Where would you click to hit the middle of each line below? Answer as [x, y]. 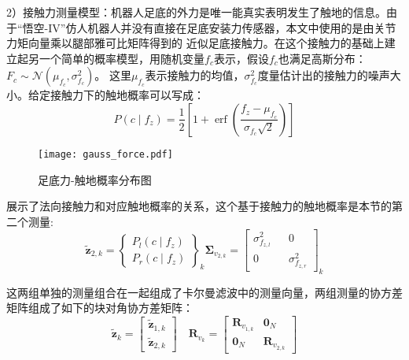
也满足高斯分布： [322, 58]
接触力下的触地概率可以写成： [127, 95]
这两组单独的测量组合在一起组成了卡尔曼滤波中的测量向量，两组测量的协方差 [204, 292]
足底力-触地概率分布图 [95, 179]
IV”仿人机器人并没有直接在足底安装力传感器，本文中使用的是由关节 [222, 27]
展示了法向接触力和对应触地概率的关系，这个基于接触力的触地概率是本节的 [199, 206]
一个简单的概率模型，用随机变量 [122, 58]
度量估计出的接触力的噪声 [324, 75]
